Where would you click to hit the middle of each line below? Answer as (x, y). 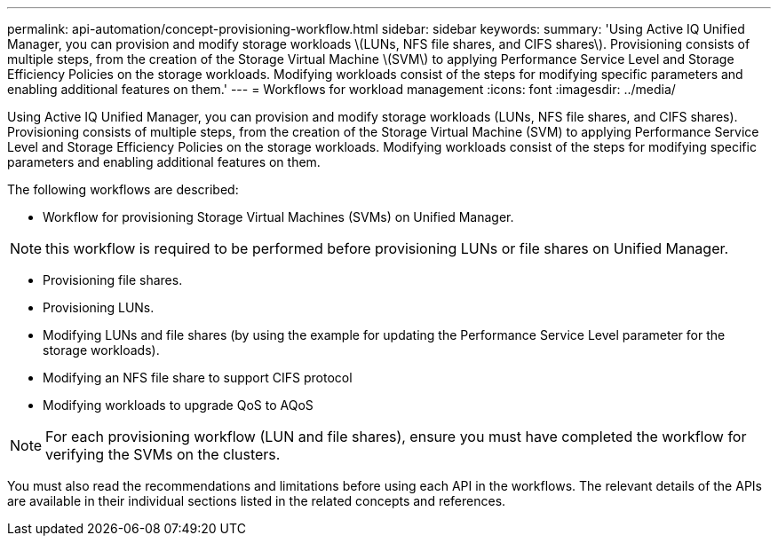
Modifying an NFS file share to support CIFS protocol (198, 378)
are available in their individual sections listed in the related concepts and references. (257, 501)
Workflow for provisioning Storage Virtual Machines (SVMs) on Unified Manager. (278, 217)
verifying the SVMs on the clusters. (163, 454)
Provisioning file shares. (113, 280)
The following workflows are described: (123, 189)
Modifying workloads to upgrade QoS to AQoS (178, 405)
